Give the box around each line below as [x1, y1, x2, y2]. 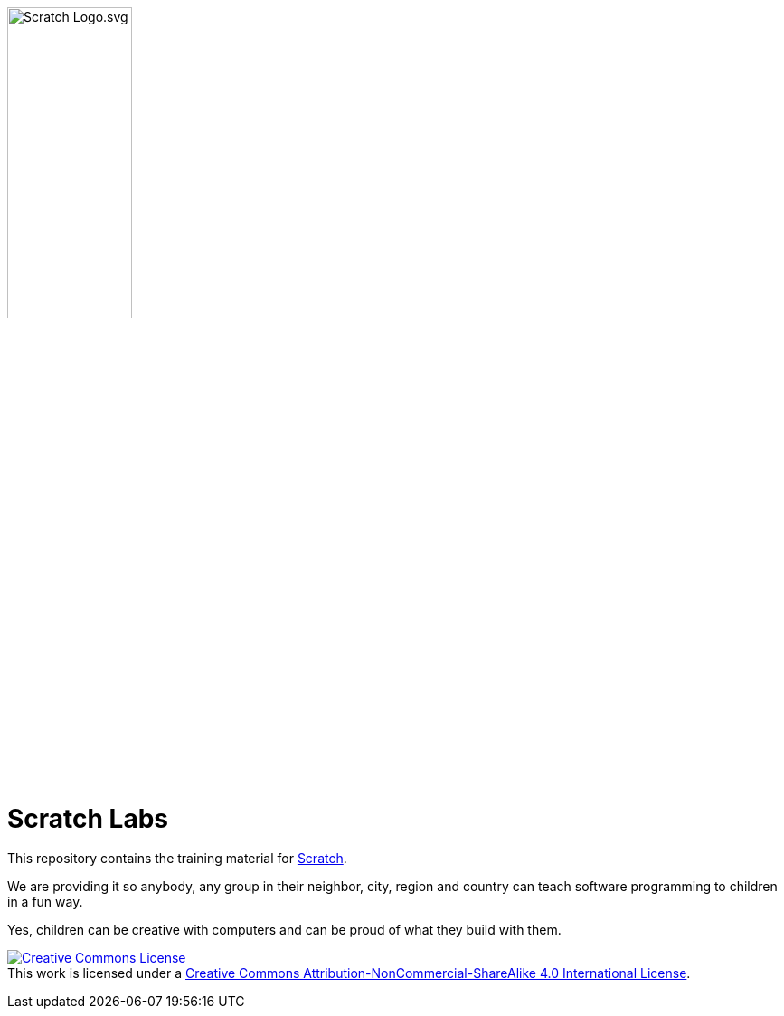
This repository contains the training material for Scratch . [7, 850, 347, 867]
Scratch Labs [7, 802, 169, 834]
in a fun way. [7, 894, 83, 910]
